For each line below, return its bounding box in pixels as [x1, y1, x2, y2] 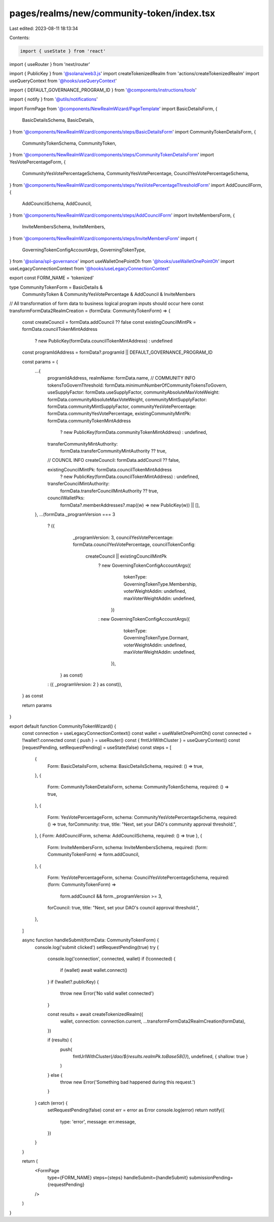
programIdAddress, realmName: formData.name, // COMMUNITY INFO [47, 375, 195, 381]
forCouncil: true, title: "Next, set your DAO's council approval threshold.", [47, 905, 199, 911]
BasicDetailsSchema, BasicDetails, [22, 117, 95, 123]
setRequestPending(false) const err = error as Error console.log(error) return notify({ [47, 1107, 225, 1113]
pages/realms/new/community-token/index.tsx [9, 8, 216, 19]
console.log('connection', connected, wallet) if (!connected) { [47, 956, 176, 962]
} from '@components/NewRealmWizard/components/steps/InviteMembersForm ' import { [9, 235, 197, 241]
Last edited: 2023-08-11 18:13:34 [9, 25, 78, 31]
